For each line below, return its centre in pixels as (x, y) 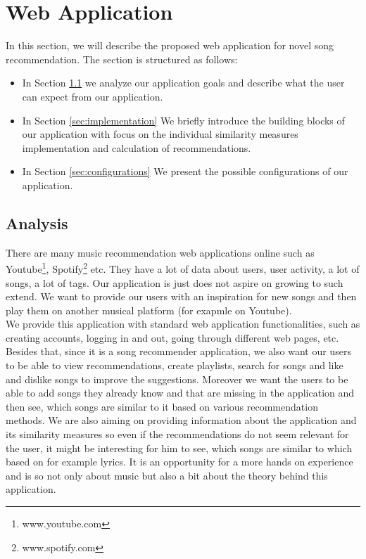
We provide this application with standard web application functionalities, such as (183, 324)
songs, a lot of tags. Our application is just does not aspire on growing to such (175, 282)
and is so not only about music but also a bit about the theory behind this (167, 475)
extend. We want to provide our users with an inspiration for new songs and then (181, 296)
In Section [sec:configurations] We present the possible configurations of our (185, 171)
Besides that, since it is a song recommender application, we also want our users (178, 351)
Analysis (37, 223)
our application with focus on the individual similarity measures (160, 134)
